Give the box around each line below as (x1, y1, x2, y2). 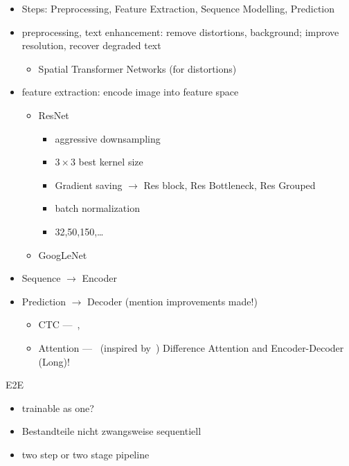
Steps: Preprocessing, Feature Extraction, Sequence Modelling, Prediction (21, 1, 335, 15)
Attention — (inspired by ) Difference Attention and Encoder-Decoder (38, 340, 344, 355)
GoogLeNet (38, 247, 87, 262)
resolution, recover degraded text (21, 38, 161, 53)
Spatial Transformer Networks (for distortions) (38, 61, 237, 75)
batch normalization (55, 201, 140, 215)
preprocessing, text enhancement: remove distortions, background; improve (21, 24, 339, 39)
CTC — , (38, 317, 80, 332)
